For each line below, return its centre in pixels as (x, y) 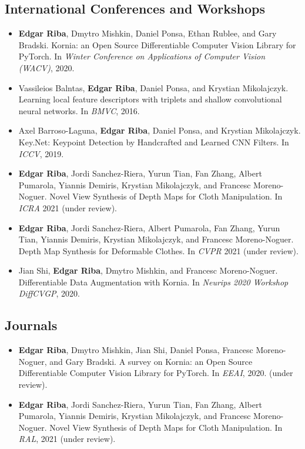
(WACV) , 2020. (46, 67)
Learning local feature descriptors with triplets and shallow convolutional (150, 99)
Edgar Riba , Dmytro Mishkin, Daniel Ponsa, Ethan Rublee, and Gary (148, 33)
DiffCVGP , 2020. (49, 293)
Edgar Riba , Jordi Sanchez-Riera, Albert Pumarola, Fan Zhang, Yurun (149, 227)
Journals (31, 325)
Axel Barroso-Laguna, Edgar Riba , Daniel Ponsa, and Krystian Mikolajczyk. (160, 130)
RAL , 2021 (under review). (67, 439)
